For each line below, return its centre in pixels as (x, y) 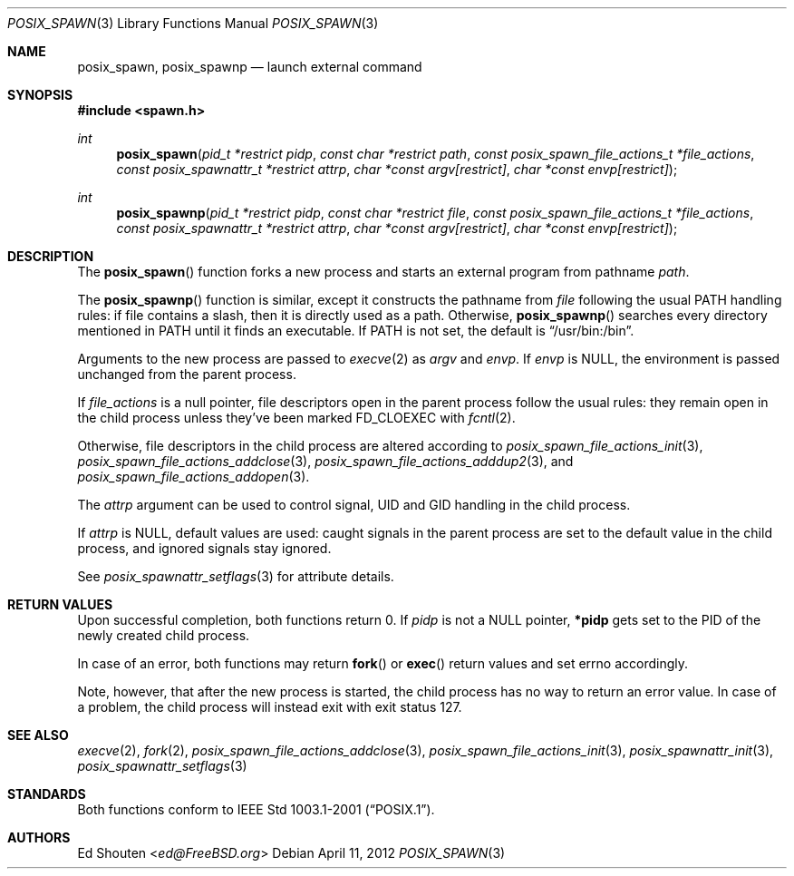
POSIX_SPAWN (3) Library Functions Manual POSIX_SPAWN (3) (193, 23)
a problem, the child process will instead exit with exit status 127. (270, 707)
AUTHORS (39, 837)
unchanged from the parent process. (187, 374)
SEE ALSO (38, 735)
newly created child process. (164, 635)
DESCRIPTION (51, 256)
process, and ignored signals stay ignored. (204, 548)
